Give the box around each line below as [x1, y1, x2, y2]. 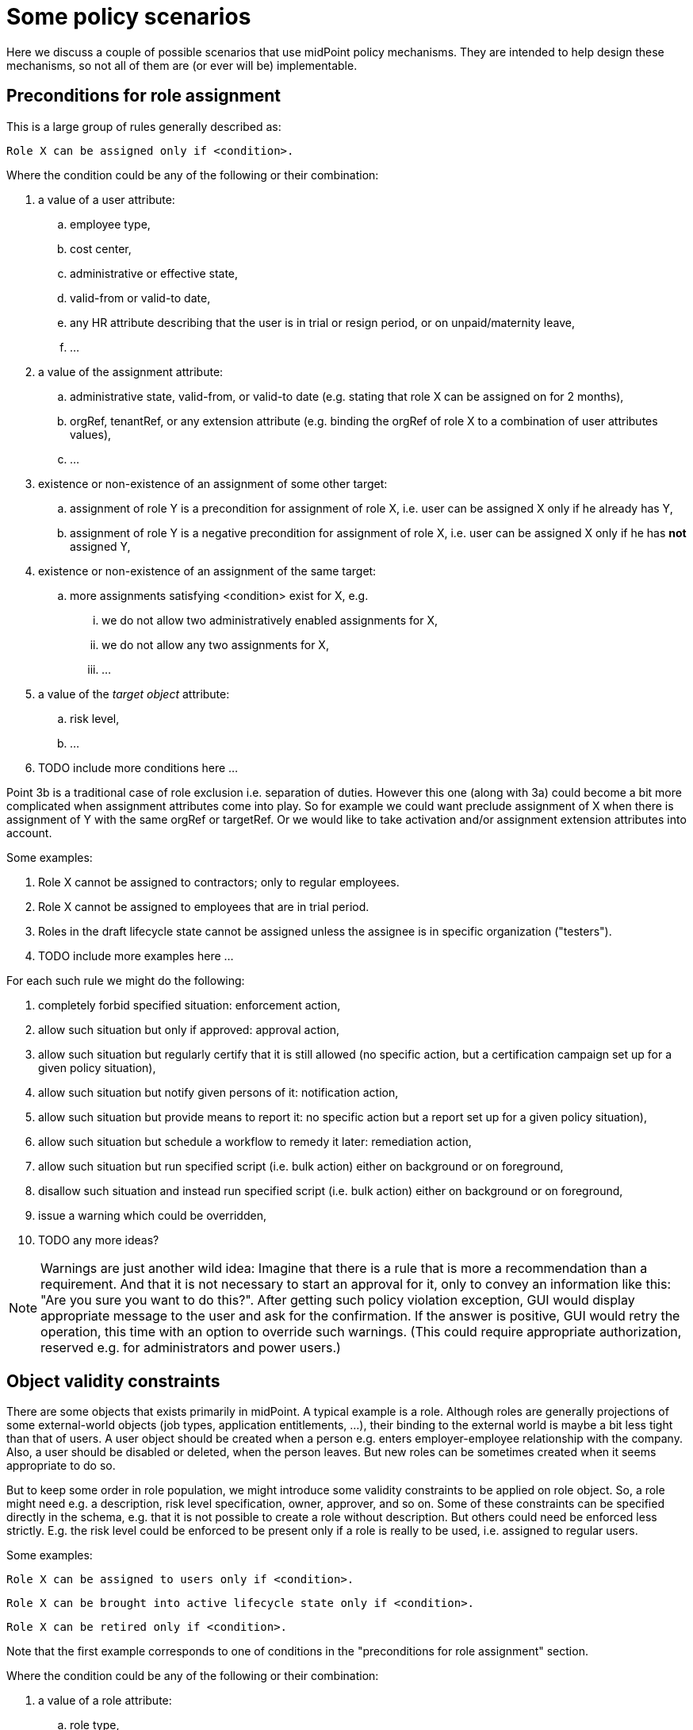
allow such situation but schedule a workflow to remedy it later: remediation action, [38, 1134, 472, 1148]
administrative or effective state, [70, 266, 239, 280]
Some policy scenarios [6, 3, 251, 30]
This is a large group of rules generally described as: [6, 119, 281, 133]
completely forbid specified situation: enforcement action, [38, 998, 341, 1012]
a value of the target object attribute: [38, 686, 230, 701]
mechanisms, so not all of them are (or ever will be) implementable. [6, 58, 358, 72]
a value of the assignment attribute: [38, 364, 224, 379]
